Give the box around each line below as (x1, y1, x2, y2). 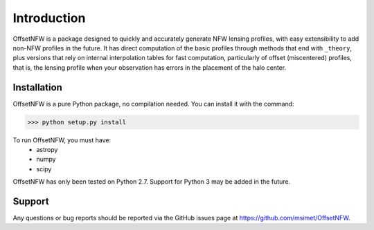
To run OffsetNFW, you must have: (12, 135, 111, 144)
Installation (12, 82, 62, 93)
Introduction (12, 10, 86, 26)
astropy (36, 145, 58, 153)
